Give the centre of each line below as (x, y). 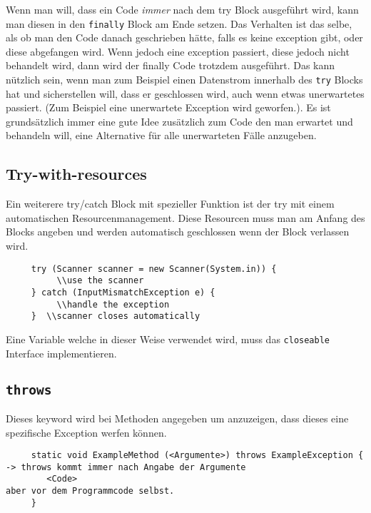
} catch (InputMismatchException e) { (123, 292)
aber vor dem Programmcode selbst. (90, 491)
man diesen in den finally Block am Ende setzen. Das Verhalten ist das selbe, (179, 23)
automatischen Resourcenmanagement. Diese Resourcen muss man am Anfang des (185, 217)
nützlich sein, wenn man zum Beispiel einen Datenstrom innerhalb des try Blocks (184, 80)
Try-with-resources (76, 174)
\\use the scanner (100, 281)
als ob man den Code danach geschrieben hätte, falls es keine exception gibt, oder (184, 37)
